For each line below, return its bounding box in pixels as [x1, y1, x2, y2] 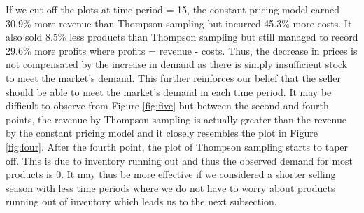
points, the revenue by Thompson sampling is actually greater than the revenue [6, 111, 346, 126]
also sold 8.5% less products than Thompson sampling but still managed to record [6, 29, 358, 44]
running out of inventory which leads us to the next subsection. [6, 194, 277, 209]
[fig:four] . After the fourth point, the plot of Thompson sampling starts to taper [6, 139, 349, 153]
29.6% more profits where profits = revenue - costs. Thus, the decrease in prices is [6, 43, 358, 57]
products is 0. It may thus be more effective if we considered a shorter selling [6, 167, 336, 181]
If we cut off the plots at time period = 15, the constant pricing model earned [6, 2, 340, 16]
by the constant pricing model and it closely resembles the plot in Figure [6, 125, 318, 140]
